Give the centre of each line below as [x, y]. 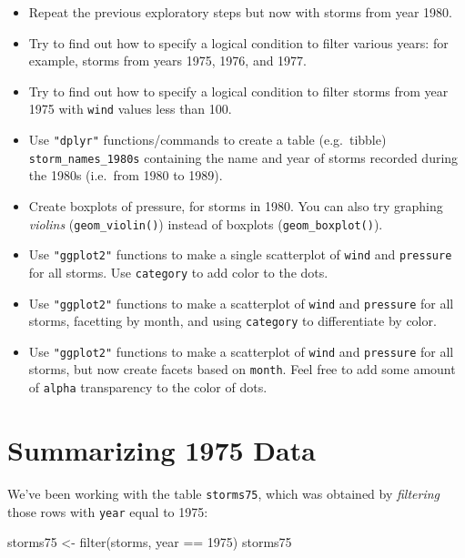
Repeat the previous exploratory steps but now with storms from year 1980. [240, 12]
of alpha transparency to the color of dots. [148, 387]
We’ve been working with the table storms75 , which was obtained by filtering [224, 493]
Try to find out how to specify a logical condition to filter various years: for [238, 42]
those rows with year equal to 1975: [108, 511]
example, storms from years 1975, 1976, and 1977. [168, 61]
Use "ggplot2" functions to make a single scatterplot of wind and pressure [240, 254]
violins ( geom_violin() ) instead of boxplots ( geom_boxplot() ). [206, 223]
